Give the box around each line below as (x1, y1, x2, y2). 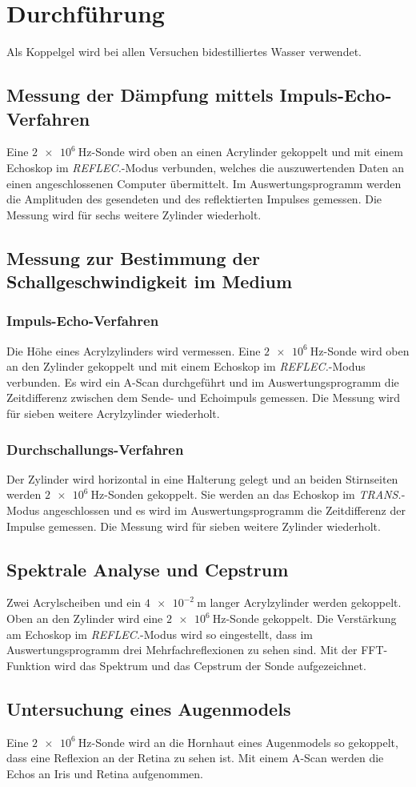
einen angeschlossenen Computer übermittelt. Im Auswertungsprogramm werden (6, 175, 402, 191)
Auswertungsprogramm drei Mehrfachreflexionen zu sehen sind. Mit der (6, 641, 358, 658)
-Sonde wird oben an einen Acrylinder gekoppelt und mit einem (91, 143, 403, 160)
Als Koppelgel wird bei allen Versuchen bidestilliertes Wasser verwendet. (6, 43, 362, 60)
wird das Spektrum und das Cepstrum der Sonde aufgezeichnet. (54, 657, 366, 673)
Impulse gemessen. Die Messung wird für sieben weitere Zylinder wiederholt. (6, 517, 381, 534)
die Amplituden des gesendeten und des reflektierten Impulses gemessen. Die (6, 191, 382, 207)
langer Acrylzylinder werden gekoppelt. (210, 594, 402, 611)
